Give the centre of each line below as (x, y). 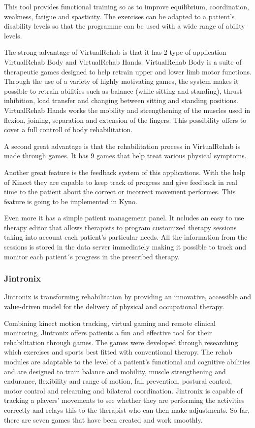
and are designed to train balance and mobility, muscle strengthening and (115, 371)
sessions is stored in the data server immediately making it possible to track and (125, 247)
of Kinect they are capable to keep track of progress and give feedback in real (121, 182)
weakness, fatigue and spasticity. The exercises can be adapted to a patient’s (119, 16)
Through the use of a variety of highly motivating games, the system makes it (121, 81)
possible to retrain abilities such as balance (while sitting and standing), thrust (123, 90)
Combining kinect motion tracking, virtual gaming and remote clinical (110, 323)
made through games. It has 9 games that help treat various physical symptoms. (125, 156)
